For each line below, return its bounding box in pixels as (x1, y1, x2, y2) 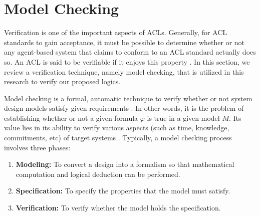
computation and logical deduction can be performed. (16, 168, 180, 179)
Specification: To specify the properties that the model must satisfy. (16, 185, 230, 196)
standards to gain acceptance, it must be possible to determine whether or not (4, 37, 245, 47)
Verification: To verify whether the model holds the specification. (16, 202, 221, 213)
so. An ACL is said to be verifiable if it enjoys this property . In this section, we (4, 56, 250, 67)
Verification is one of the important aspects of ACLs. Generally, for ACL (4, 27, 227, 38)
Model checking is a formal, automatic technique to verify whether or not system (4, 93, 252, 103)
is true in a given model (147, 112, 220, 123)
